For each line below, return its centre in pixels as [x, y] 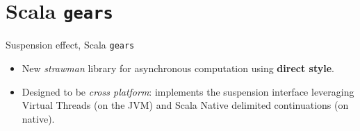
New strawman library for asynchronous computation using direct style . [178, 68]
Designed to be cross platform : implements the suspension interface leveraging [188, 91]
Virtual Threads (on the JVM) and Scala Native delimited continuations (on [185, 105]
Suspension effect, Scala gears [70, 45]
